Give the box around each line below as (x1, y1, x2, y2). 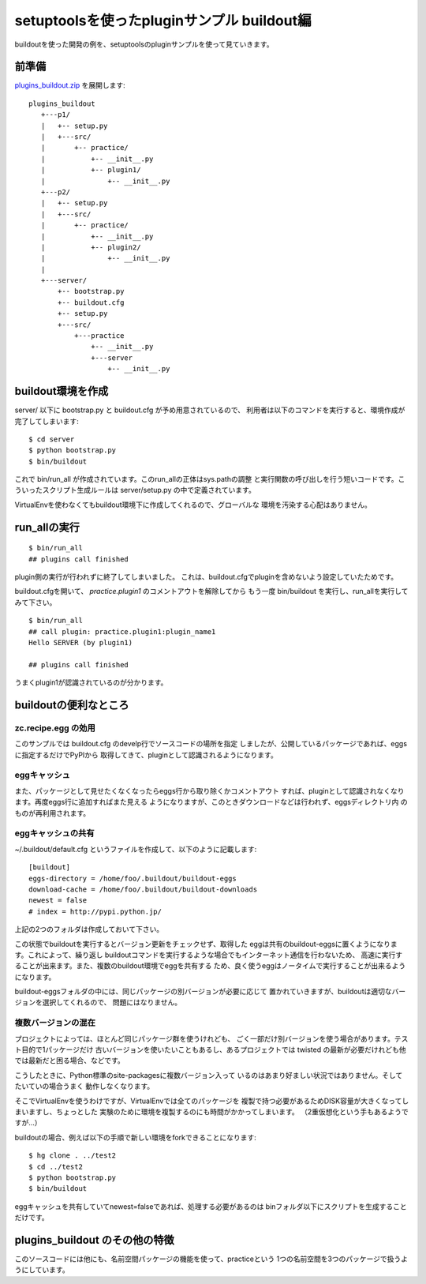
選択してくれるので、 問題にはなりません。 (42, 997, 182, 1007)
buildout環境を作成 (14, 385, 109, 398)
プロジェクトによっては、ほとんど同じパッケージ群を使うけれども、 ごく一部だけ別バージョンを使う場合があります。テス (14, 1034, 409, 1043)
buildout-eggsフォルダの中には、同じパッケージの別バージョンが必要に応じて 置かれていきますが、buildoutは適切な (14, 987, 392, 997)
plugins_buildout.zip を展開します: (14, 81, 125, 90)
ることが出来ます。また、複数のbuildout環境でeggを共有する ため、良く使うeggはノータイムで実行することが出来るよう (14, 961, 406, 971)
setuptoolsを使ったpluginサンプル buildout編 (14, 12, 312, 29)
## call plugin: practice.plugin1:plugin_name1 (28, 627, 216, 636)
